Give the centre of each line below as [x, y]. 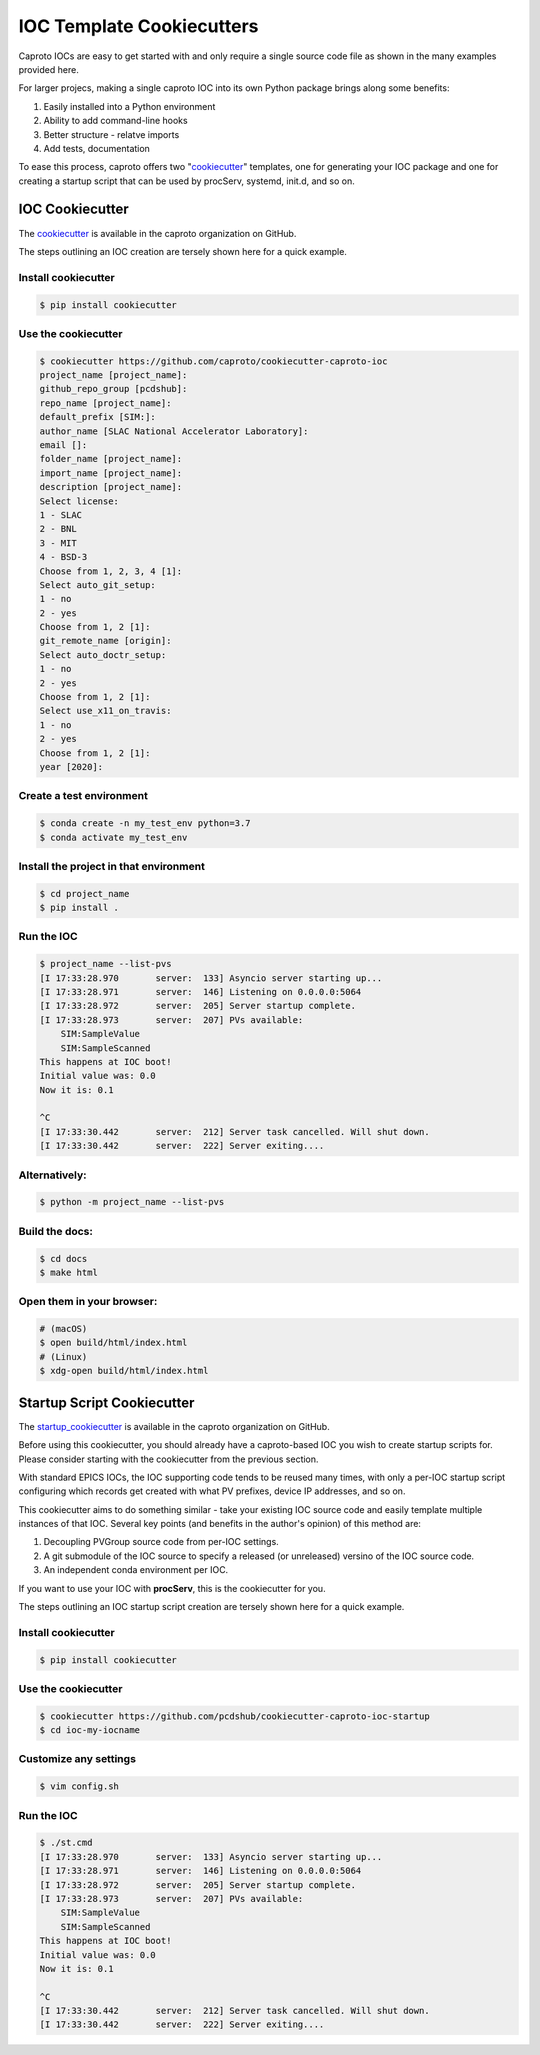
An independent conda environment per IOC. [136, 1570]
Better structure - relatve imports [111, 134]
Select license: [79, 501]
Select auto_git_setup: [98, 584]
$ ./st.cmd [66, 1843]
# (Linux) [63, 1356]
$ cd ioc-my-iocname [89, 1730]
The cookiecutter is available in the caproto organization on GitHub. [157, 233]
